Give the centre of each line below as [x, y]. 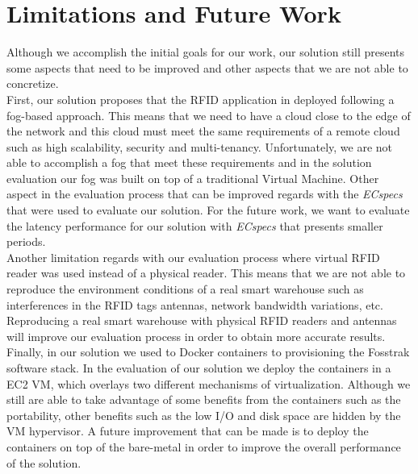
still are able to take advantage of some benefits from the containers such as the [204, 399]
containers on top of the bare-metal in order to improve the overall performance [204, 446]
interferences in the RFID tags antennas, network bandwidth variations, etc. [195, 304]
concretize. [33, 83]
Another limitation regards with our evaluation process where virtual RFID [193, 257]
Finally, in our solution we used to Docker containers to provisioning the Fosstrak [208, 352]
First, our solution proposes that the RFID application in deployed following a [201, 99]
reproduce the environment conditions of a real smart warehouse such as [185, 289]
